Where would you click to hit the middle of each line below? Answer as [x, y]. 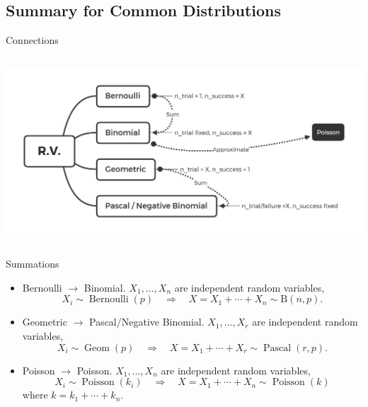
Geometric [45, 322]
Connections [32, 40]
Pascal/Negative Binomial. [146, 322]
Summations [33, 264]
